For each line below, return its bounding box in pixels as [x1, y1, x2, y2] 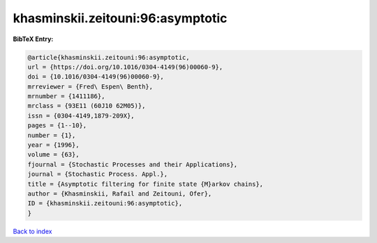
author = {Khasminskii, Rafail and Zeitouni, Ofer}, [27, 190, 212, 198]
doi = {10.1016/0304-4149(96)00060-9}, [27, 73, 164, 81]
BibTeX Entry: [13, 35, 54, 43]
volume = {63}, [27, 150, 80, 159]
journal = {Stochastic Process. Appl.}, [27, 171, 168, 178]
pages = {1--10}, [27, 122, 87, 130]
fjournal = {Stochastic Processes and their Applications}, [27, 160, 238, 168]
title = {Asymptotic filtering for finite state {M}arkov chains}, [27, 180, 264, 188]
